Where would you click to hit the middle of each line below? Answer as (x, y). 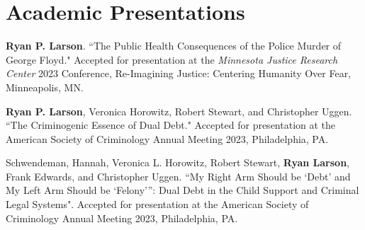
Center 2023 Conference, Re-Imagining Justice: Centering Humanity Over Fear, (179, 73)
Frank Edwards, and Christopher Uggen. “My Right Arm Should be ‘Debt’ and (178, 176)
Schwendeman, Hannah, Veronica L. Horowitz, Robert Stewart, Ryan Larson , (178, 162)
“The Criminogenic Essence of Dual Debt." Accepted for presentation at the (171, 125)
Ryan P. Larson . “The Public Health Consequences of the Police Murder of (174, 46)
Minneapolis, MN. (45, 87)
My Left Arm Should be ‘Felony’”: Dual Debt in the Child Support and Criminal (182, 190)
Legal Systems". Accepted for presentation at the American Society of (157, 204)
